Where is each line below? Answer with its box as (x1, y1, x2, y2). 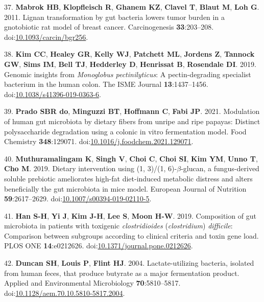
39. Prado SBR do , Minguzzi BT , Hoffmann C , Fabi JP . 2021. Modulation (4, 106, 260, 117)
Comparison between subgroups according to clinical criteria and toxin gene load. (4, 230, 259, 241)
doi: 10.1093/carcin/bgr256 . (4, 31, 88, 42)
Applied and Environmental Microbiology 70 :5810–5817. (4, 277, 181, 288)
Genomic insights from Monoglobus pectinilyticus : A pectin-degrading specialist (4, 68, 251, 79)
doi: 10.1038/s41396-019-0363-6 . (4, 88, 101, 99)
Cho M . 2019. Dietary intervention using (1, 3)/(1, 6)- (4, 163, 177, 174)
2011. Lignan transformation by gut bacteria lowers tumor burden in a (4, 11, 225, 22)
